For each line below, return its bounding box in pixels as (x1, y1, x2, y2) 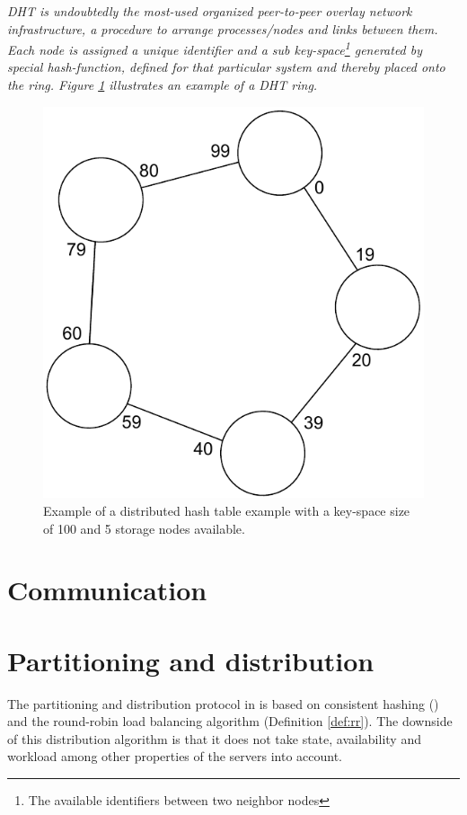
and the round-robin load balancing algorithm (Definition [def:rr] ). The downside (7, 712, 453, 731)
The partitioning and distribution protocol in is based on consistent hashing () (7, 694, 439, 713)
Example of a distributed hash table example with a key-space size (43, 501, 410, 519)
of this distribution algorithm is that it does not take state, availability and (7, 729, 421, 748)
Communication (7, 571, 207, 608)
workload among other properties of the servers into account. (7, 747, 343, 766)
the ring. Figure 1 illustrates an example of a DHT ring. (7, 75, 318, 94)
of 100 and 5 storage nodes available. (43, 518, 245, 537)
